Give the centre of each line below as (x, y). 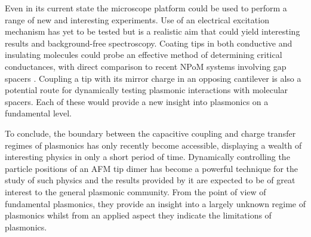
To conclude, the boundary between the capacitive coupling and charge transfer (150, 133)
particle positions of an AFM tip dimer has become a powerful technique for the (151, 168)
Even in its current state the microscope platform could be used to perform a (146, 8)
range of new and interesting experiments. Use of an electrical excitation (137, 19)
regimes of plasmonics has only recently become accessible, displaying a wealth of (153, 145)
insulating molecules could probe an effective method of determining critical (144, 55)
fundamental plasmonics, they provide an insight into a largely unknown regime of (155, 203)
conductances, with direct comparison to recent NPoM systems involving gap (146, 66)
